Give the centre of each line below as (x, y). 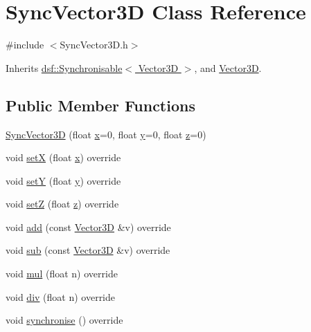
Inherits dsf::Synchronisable (64, 67)
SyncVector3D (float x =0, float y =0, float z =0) (106, 134)
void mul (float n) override (62, 274)
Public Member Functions (100, 105)
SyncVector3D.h (94, 45)
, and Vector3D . (228, 67)
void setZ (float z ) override (62, 204)
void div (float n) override (61, 296)
